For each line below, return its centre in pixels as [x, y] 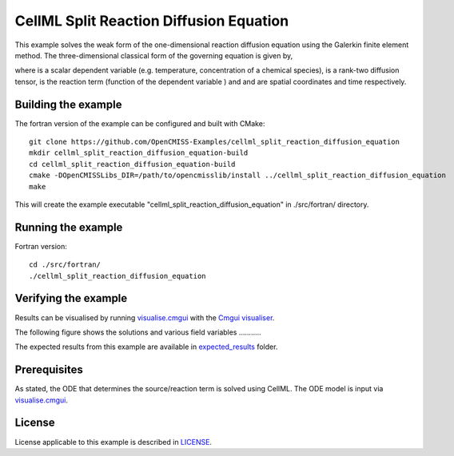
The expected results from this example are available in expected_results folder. [146, 347]
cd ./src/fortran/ [65, 265]
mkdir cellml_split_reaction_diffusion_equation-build [139, 153]
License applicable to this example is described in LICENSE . [113, 442]
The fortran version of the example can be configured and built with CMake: [140, 123]
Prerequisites [49, 370]
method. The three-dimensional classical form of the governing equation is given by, [154, 55]
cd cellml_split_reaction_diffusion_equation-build [132, 164]
